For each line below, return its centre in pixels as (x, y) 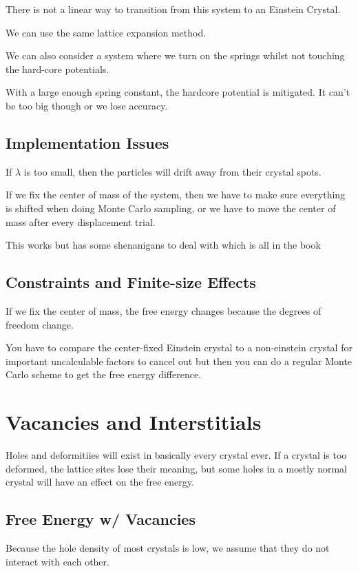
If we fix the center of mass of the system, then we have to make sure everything (176, 195)
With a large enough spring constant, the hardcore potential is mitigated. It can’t (178, 92)
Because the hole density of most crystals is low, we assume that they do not (168, 548)
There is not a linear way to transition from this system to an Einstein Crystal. (173, 9)
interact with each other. (57, 561)
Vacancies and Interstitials (134, 422)
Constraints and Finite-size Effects (131, 282)
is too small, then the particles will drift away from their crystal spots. (172, 171)
